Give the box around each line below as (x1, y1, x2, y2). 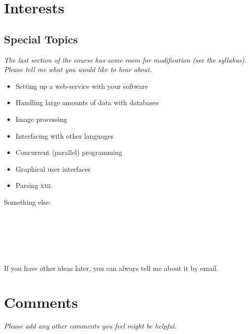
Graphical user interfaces (15, 163, 91, 174)
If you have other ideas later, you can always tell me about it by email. (4, 263, 218, 273)
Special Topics (4, 31, 78, 46)
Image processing (15, 113, 68, 124)
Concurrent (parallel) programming (15, 147, 122, 157)
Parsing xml (15, 180, 52, 190)
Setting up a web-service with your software (15, 80, 148, 91)
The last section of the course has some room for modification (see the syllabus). (4, 54, 247, 65)
